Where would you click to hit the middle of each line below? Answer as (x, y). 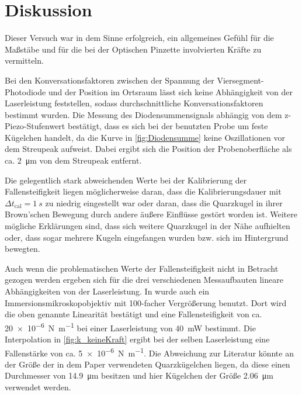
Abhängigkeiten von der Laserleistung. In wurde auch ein (107, 291)
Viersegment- (240, 80)
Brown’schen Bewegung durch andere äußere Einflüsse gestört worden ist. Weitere (151, 214)
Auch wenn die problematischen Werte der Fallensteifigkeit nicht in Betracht (142, 268)
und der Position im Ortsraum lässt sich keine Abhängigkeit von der (170, 91)
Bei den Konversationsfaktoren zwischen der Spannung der (110, 80)
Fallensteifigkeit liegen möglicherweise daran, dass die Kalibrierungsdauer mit (143, 191)
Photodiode (25, 91)
